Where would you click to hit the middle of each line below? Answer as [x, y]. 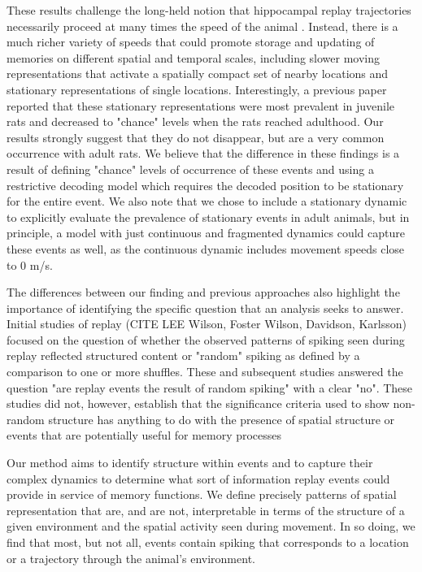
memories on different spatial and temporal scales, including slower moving [194, 57]
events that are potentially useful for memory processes [144, 435]
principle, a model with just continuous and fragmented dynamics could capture [206, 233]
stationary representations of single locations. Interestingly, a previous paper [197, 89]
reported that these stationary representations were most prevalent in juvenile [201, 105]
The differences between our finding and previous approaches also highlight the [203, 292]
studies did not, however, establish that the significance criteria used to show [198, 403]
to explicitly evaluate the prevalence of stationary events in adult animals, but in [208, 217]
